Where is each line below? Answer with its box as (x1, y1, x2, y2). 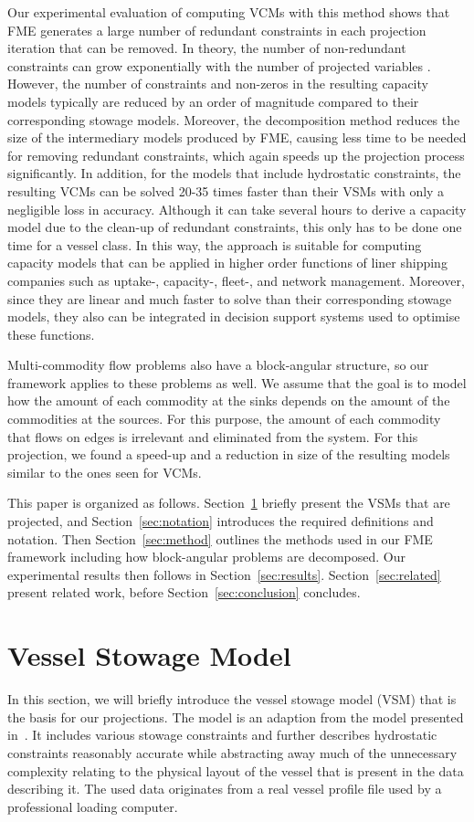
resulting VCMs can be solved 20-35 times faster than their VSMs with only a (7, 181, 445, 200)
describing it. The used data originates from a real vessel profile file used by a (7, 779, 442, 798)
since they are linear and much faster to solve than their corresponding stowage (7, 289, 452, 308)
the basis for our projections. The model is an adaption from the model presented (7, 707, 464, 726)
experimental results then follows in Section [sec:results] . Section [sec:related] (7, 564, 441, 584)
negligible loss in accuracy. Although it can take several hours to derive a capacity (7, 199, 467, 218)
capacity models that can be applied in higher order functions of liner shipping (7, 253, 448, 272)
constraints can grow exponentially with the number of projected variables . (7, 56, 431, 75)
